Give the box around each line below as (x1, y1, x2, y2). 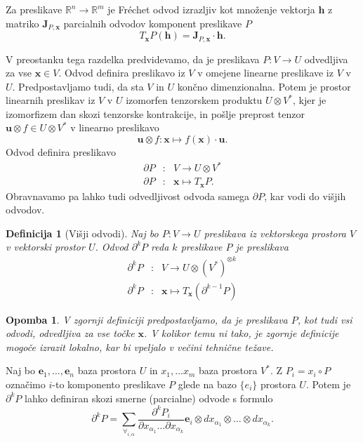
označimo (6, 376, 46, 391)
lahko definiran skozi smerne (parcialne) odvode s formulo (24, 390, 273, 405)
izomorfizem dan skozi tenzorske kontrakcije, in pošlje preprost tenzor (6, 106, 305, 121)
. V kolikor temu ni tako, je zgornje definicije (144, 326, 339, 340)
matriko (6, 15, 39, 30)
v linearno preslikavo (70, 120, 159, 135)
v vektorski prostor (6, 239, 85, 254)
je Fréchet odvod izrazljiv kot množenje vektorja (107, 2, 315, 16)
